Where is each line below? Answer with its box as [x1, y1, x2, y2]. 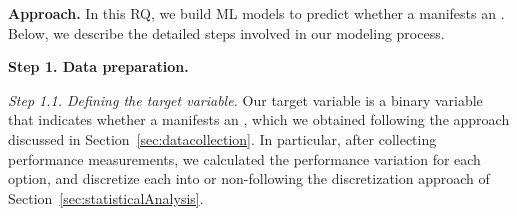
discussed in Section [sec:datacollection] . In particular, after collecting [8, 128, 437, 149]
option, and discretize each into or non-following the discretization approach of [8, 168, 490, 189]
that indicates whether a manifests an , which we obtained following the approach [8, 109, 510, 130]
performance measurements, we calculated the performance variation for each [8, 148, 481, 169]
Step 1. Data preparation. [8, 56, 189, 77]
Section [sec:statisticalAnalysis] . [8, 187, 204, 208]
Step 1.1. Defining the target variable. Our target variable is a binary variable [8, 89, 483, 110]
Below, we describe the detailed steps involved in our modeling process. [8, 22, 445, 43]
